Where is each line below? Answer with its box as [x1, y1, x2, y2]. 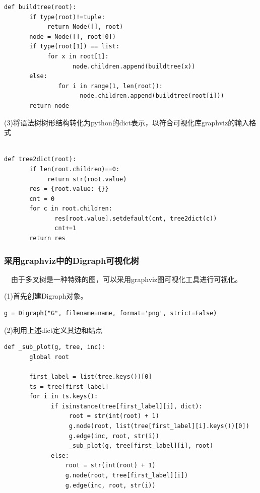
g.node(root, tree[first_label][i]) [65, 471, 188, 479]
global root [29, 353, 69, 361]
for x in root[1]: [47, 52, 109, 60]
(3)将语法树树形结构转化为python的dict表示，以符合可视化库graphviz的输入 [4, 117, 249, 127]
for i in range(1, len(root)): [58, 82, 163, 90]
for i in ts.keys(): [29, 393, 98, 400]
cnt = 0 [29, 195, 55, 202]
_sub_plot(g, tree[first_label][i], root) [69, 442, 214, 450]
